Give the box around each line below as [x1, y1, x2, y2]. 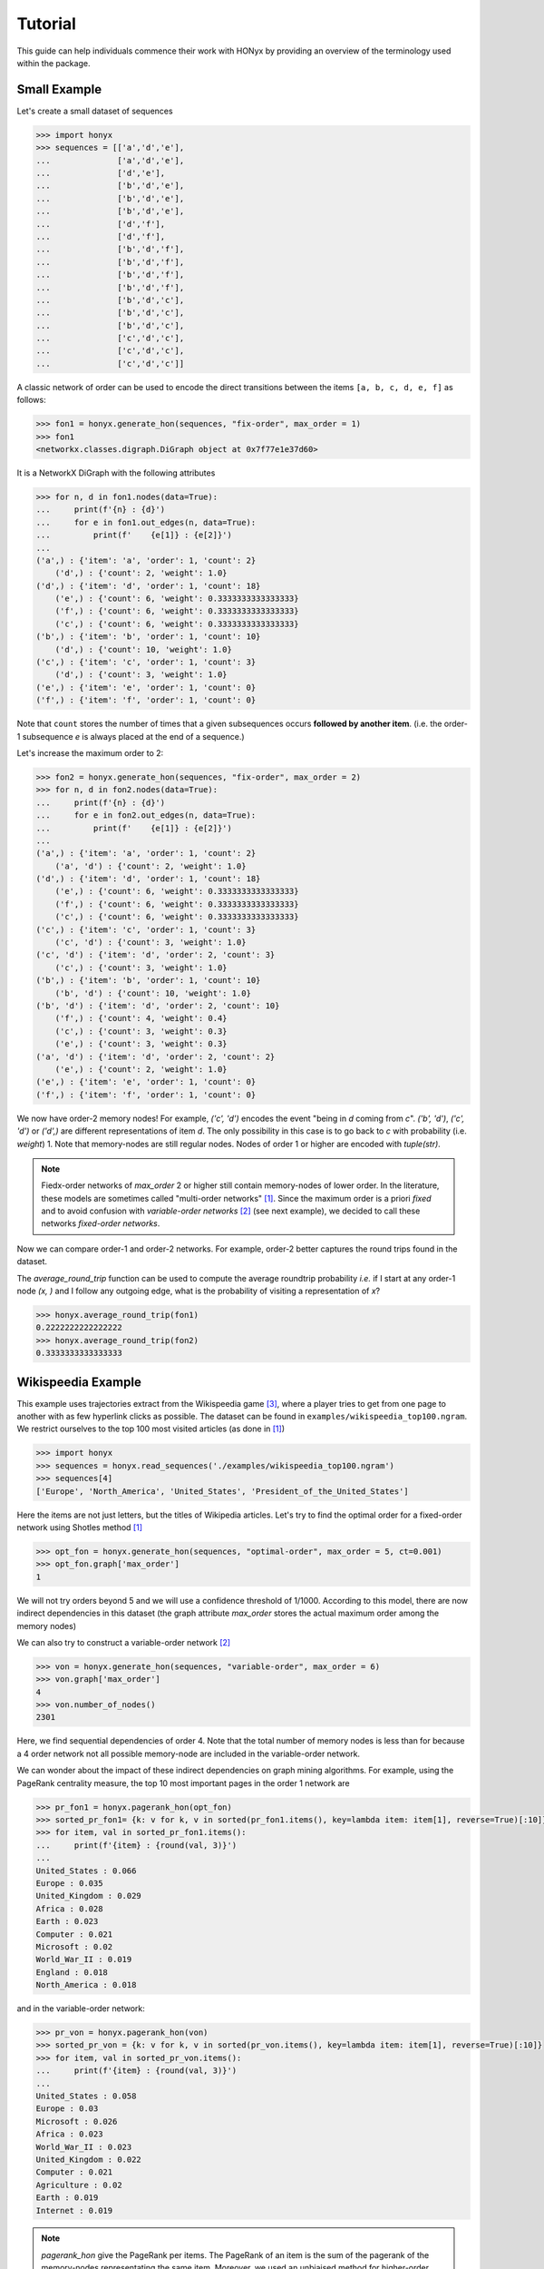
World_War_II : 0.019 [35, 1954, 132, 1965]
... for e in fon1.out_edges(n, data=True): [35, 517, 257, 527]
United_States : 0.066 [35, 1865, 137, 1876]
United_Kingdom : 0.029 [35, 1891, 142, 1901]
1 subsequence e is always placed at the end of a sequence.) [16, 731, 245, 742]
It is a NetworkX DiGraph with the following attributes [16, 467, 216, 478]
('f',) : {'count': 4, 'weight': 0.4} [54, 1013, 228, 1024]
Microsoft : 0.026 [35, 2116, 118, 2127]
